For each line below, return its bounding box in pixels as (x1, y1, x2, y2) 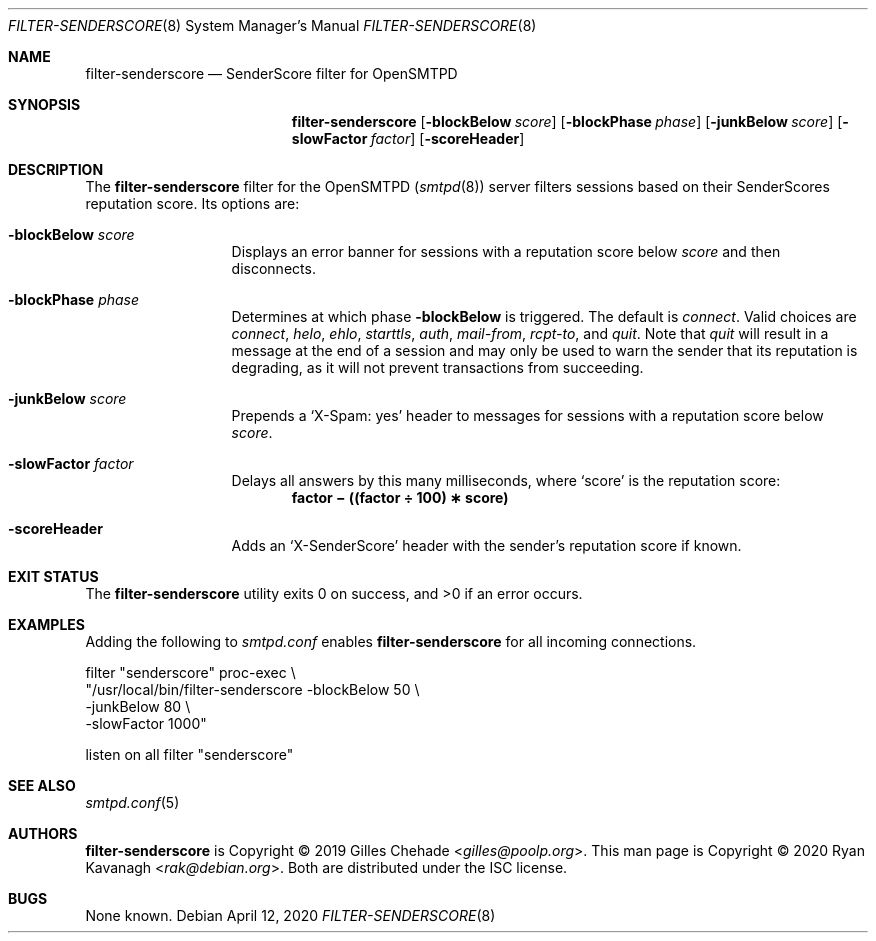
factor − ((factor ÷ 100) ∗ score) (291, 489, 509, 506)
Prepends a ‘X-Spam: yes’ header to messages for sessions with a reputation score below (231, 407, 824, 424)
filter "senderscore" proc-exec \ (85, 664, 296, 681)
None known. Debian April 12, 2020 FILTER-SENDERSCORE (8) (85, 907, 496, 924)
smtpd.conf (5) (85, 794, 180, 811)
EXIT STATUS (8, 568, 99, 585)
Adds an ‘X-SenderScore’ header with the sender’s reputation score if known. (231, 537, 742, 554)
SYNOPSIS (8, 96, 81, 113)
